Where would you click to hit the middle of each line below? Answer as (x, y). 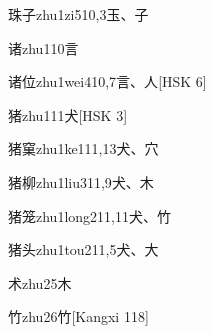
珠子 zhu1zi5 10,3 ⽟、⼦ (78, 14)
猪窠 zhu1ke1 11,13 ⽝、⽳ (83, 148)
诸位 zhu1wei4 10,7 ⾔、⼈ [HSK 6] (107, 81)
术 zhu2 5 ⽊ (40, 282)
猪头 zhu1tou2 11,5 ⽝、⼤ (83, 249)
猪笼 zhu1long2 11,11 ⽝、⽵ (89, 215)
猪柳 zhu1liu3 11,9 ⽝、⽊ (81, 181)
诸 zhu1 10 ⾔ (43, 47)
